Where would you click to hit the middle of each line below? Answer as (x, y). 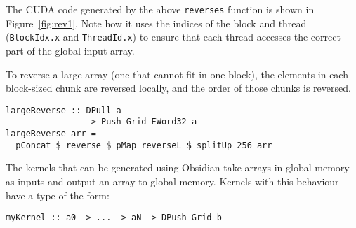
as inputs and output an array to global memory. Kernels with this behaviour (172, 181)
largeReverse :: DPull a (64, 110)
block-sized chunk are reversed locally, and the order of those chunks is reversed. (178, 88)
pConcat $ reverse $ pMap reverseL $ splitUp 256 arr (144, 145)
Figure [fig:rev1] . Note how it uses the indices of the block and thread (156, 23)
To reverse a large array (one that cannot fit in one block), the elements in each (177, 74)
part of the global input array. (70, 50)
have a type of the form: (58, 195)
